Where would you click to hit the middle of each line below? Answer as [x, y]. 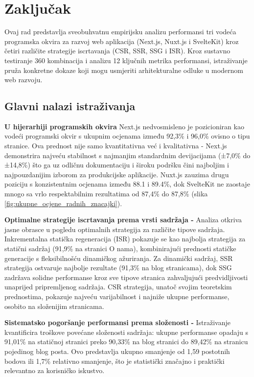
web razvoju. [23, 80]
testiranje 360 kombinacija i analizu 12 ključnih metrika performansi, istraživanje [126, 60]
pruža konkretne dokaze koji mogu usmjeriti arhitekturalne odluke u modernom [124, 70]
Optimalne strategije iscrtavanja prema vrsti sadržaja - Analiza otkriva [123, 220]
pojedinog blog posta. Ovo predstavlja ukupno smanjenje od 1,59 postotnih [117, 351]
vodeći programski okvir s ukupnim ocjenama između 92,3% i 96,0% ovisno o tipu [127, 136]
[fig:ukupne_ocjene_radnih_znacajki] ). [63, 203]
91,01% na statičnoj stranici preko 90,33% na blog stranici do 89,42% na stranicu [126, 342]
